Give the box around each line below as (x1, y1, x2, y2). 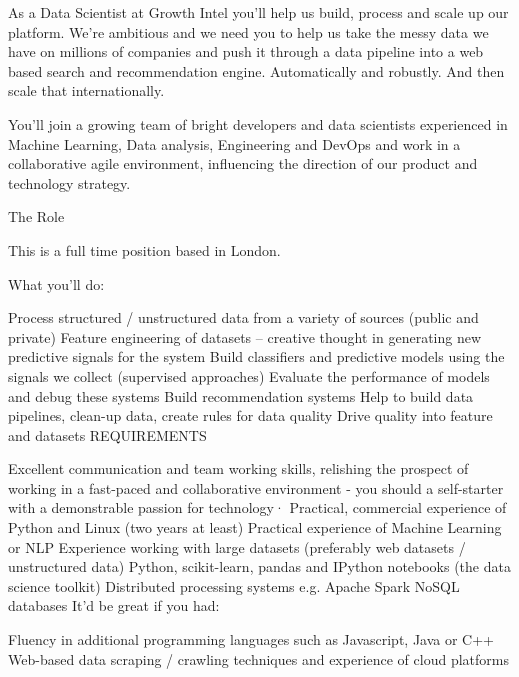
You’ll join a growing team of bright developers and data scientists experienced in (8, 113, 508, 134)
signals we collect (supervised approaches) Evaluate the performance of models (8, 365, 490, 386)
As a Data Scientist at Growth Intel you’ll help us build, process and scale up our (8, 2, 509, 22)
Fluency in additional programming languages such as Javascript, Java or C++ (8, 629, 495, 650)
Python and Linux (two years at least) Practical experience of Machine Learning (8, 517, 502, 538)
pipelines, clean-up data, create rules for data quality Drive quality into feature (8, 405, 493, 426)
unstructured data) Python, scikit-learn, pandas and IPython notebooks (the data (8, 556, 511, 577)
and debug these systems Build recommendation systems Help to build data (8, 385, 474, 406)
